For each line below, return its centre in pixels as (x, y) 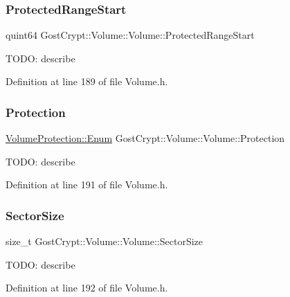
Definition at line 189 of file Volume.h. (87, 81)
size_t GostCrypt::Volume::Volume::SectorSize (105, 241)
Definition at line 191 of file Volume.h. (87, 184)
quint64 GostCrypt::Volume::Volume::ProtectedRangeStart (130, 35)
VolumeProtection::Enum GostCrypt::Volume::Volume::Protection (145, 138)
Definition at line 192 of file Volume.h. (87, 288)
